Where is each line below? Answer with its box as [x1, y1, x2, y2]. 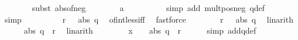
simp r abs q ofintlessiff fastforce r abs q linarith [4, 13, 293, 25]
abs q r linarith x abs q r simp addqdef [23, 24, 256, 37]
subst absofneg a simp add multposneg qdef [32, 2, 265, 13]
